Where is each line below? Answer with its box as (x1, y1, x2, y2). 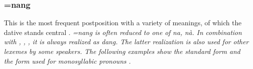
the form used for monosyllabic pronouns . (4, 55, 131, 66)
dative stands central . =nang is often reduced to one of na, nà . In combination (4, 27, 242, 37)
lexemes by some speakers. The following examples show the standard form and (4, 46, 241, 56)
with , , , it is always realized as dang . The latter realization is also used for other (4, 36, 249, 47)
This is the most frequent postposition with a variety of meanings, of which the (4, 17, 242, 28)
